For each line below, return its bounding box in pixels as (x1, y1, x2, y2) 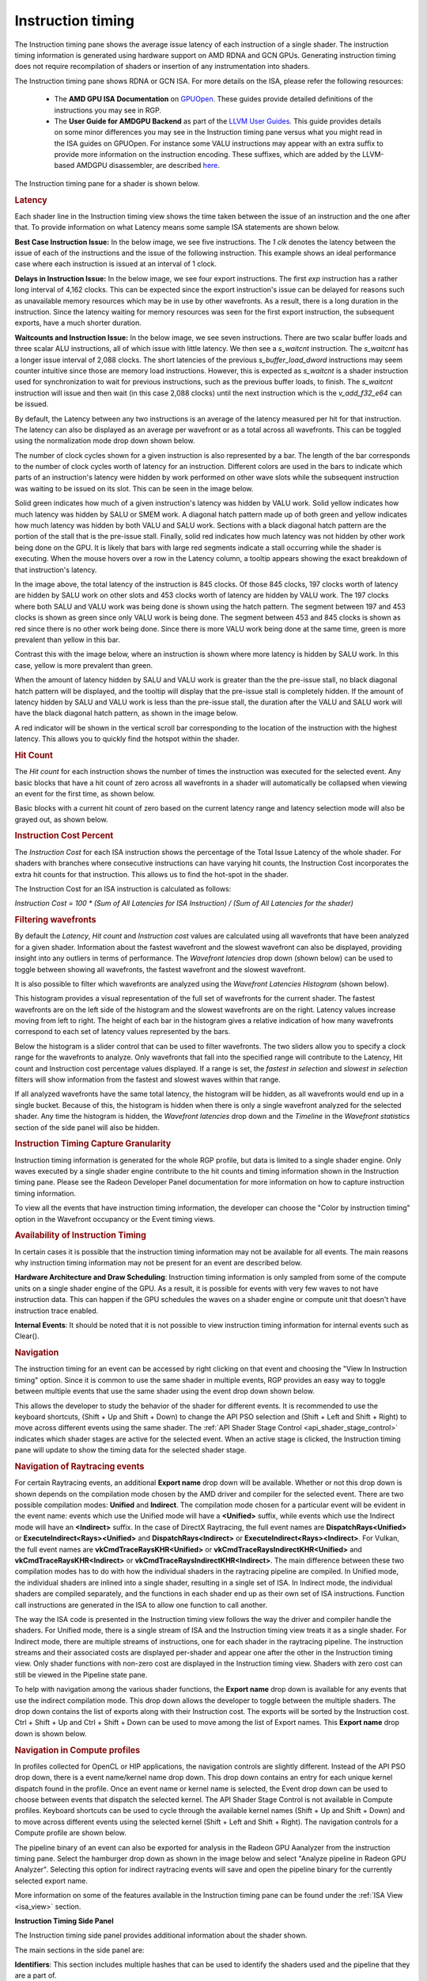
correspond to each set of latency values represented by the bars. (14, 1027, 231, 1036)
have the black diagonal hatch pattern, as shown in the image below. (14, 708, 238, 718)
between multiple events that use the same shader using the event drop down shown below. (14, 1387, 316, 1396)
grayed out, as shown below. (14, 815, 108, 824)
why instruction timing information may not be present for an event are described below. (14, 1258, 302, 1268)
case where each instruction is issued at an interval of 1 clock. (14, 259, 217, 269)
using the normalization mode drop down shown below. (14, 436, 195, 445)
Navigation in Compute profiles (14, 1744, 141, 1755)
